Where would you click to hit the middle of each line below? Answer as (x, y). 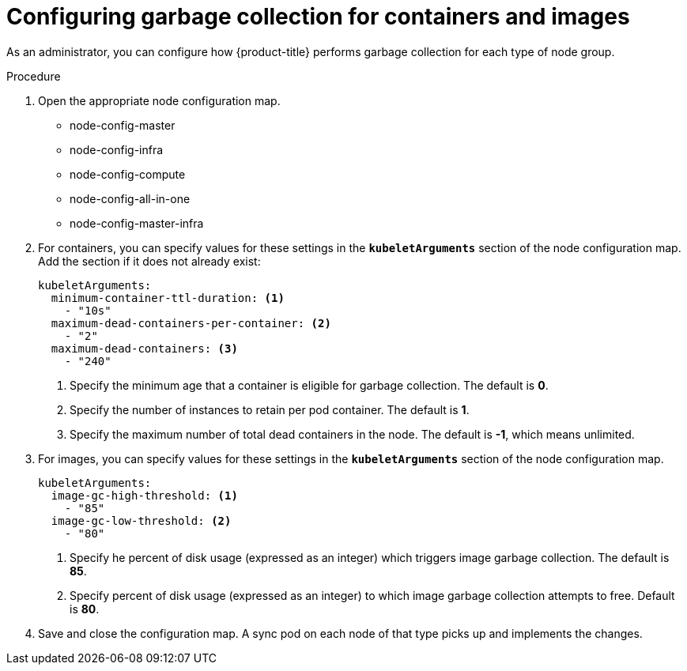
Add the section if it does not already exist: (149, 261)
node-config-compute (128, 174)
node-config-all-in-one (130, 198)
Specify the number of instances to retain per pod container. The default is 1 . (270, 409)
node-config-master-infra (137, 223)
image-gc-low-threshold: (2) (141, 520)
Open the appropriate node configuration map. (159, 100)
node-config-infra (117, 149)
